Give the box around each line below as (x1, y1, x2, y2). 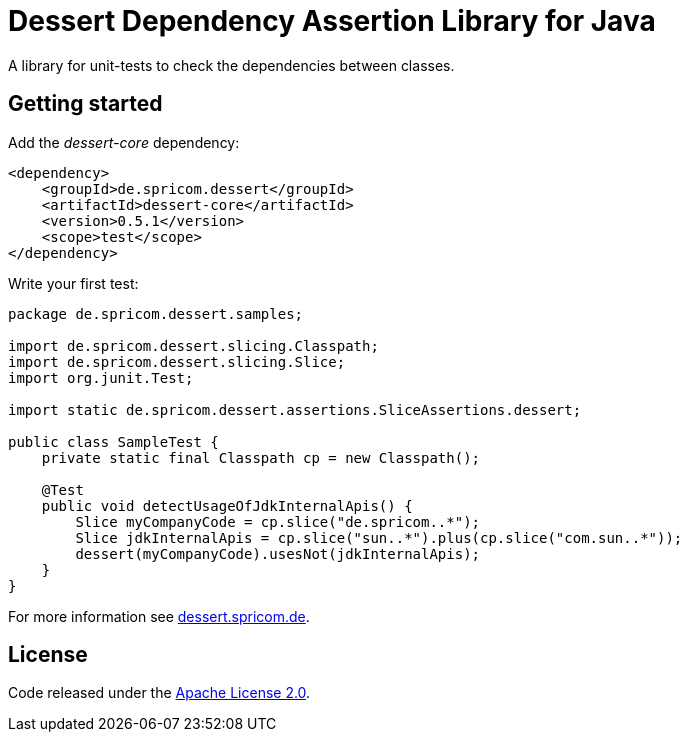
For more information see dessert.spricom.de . (8, 607, 310, 625)
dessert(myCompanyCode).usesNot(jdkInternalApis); (75, 545, 481, 562)
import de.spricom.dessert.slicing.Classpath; (8, 337, 379, 354)
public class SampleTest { (8, 433, 219, 450)
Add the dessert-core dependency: (8, 133, 240, 151)
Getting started (8, 91, 163, 117)
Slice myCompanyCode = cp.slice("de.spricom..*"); (75, 513, 481, 530)
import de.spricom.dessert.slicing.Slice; (8, 353, 346, 370)
